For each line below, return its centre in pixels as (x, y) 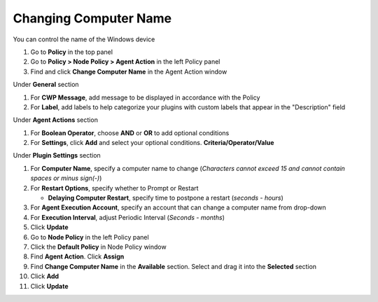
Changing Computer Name (92, 18)
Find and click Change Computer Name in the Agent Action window (129, 71)
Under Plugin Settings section (57, 156)
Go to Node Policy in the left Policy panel (90, 237)
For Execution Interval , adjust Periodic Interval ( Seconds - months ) (128, 217)
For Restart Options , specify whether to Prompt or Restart (114, 188)
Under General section (46, 85)
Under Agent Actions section (55, 120)
